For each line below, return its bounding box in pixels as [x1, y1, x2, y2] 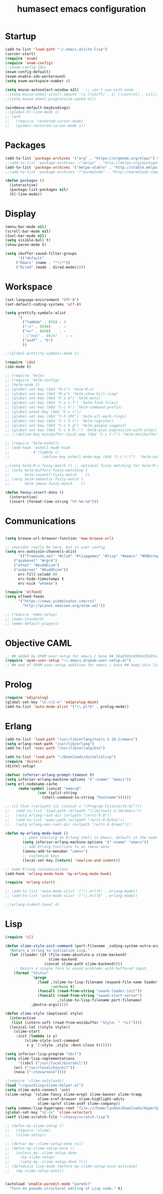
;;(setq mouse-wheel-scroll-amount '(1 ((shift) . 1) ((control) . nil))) [5, 92, 160, 97]
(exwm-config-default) [5, 70, 51, 75]
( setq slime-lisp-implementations [5, 1056, 75, 1061]
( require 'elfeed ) [5, 590, 42, 595]
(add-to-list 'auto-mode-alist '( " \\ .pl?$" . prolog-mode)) [5, 704, 130, 709]
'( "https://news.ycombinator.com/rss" [17, 599, 97, 604]
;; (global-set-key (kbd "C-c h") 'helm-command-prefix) [5, 405, 123, 410]
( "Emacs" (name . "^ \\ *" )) [16, 260, 70, 265]
